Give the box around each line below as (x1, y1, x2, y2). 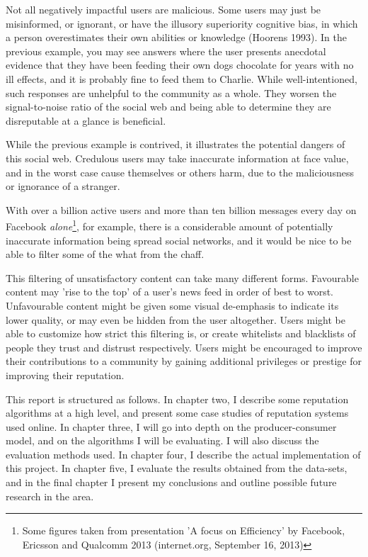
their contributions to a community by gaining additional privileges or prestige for (6, 354, 362, 368)
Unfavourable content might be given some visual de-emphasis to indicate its (6, 298, 339, 313)
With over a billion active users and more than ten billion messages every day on (6, 202, 357, 217)
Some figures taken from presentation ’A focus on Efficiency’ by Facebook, (22, 523, 345, 538)
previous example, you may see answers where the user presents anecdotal (6, 43, 326, 58)
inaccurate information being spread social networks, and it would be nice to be (6, 232, 352, 247)
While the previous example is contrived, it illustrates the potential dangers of (6, 137, 345, 152)
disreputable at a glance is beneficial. (6, 113, 166, 128)
